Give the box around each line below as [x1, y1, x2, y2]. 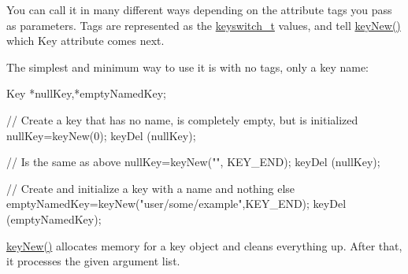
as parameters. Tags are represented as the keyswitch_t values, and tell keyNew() [6, 17, 401, 33]
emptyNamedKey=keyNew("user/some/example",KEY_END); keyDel [6, 195, 347, 212]
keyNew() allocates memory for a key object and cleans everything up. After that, [6, 237, 402, 254]
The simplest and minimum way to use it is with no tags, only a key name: [6, 58, 369, 75]
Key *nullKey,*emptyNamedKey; [6, 85, 167, 102]
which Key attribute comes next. [6, 32, 165, 49]
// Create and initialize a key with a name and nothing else [6, 180, 295, 196]
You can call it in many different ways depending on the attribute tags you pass [6, 2, 392, 17]
